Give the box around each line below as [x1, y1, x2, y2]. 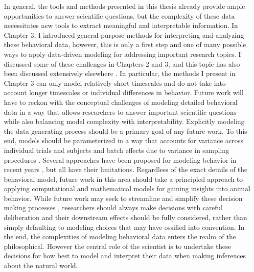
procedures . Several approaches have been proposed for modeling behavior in [4, 154, 236, 165]
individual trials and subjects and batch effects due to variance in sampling [4, 145, 230, 155]
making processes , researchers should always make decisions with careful [4, 202, 223, 213]
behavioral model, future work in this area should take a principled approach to [4, 173, 243, 184]
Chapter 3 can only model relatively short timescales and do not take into [4, 77, 226, 88]
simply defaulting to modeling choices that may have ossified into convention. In [4, 222, 245, 232]
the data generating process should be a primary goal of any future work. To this [4, 125, 247, 136]
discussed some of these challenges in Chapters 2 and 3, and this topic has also [4, 58, 240, 69]
